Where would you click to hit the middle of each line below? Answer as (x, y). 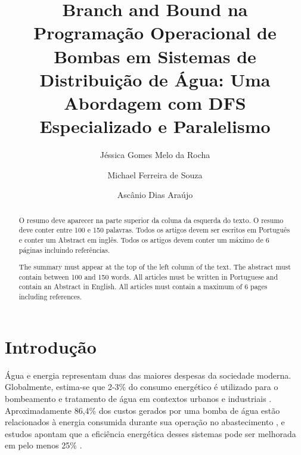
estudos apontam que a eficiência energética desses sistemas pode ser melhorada (150, 433)
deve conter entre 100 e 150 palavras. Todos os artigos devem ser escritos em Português (154, 230)
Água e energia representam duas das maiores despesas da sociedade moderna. (148, 375)
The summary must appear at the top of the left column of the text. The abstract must (155, 267)
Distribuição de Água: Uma (155, 79)
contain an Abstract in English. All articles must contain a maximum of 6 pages (143, 287)
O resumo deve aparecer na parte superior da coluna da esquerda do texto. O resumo (151, 220)
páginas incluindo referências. (64, 250)
